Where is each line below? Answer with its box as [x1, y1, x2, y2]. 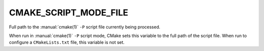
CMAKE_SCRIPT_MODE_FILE [9, 7, 129, 18]
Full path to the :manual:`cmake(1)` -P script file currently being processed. [9, 24, 161, 30]
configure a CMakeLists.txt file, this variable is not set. [9, 39, 125, 45]
